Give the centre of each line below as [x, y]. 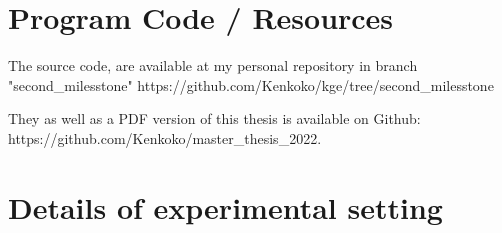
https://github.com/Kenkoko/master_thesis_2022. [165, 137]
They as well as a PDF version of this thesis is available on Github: [214, 118]
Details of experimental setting [225, 206]
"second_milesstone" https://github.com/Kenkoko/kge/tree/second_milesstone [251, 84]
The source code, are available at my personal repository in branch [213, 65]
